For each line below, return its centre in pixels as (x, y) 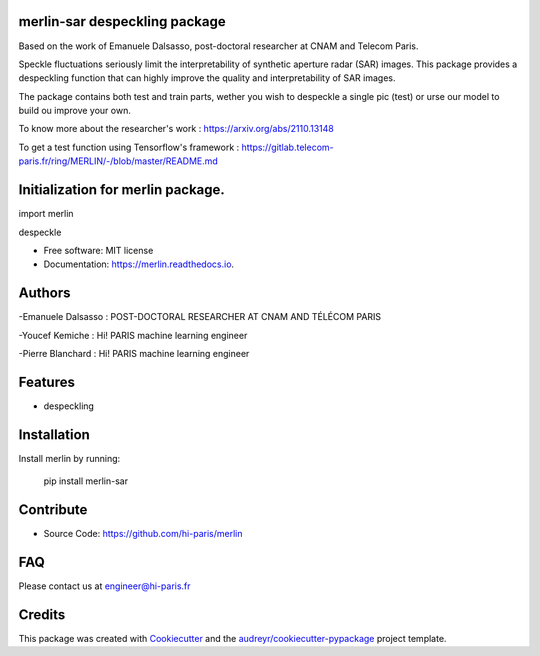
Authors (44, 293)
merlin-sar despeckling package (122, 21)
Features (46, 381)
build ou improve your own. (75, 111)
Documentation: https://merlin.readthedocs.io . (139, 264)
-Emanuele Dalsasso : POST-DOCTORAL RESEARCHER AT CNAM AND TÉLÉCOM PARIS (200, 317)
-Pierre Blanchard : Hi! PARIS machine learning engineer (134, 354)
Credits (42, 614)
